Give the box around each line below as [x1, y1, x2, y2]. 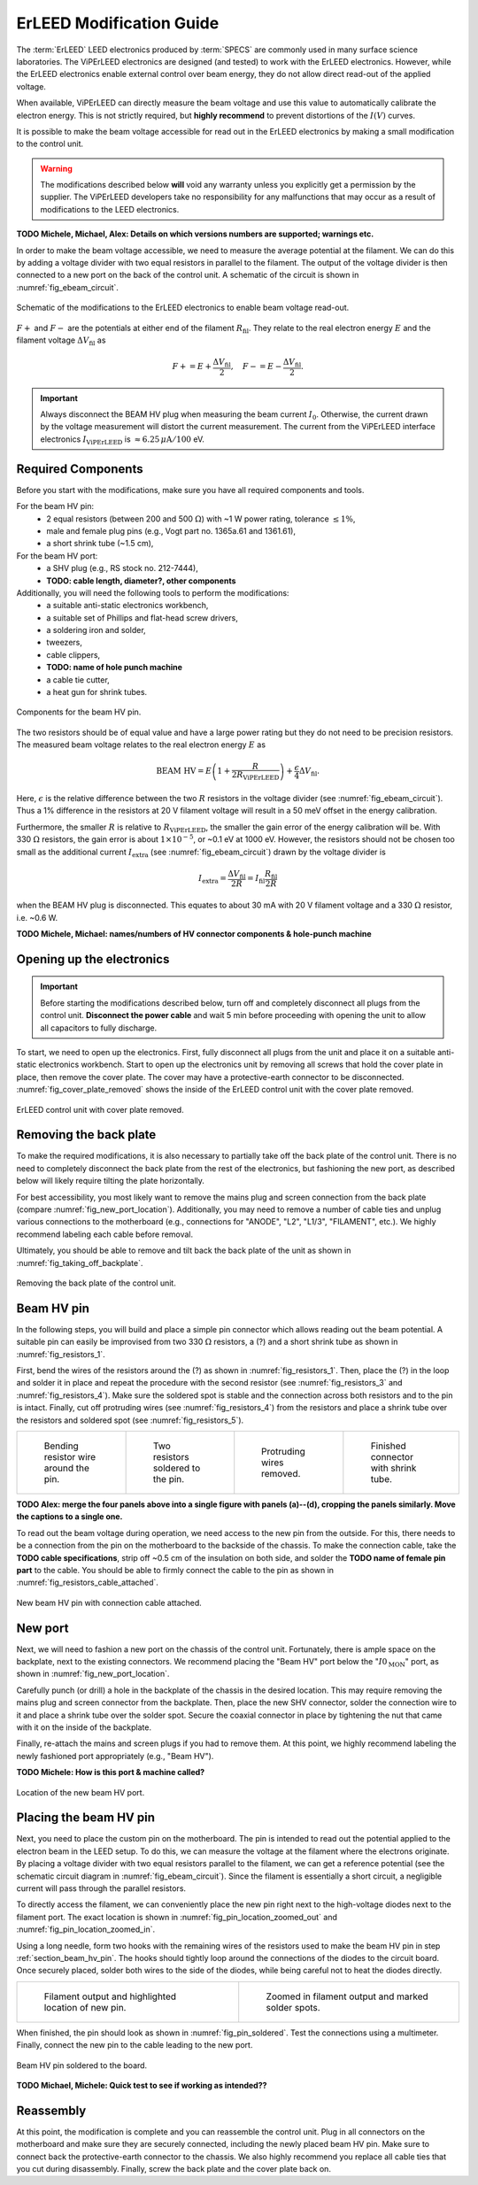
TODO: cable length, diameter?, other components [46, 575, 236, 586]
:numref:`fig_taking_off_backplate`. [16, 1257, 143, 1268]
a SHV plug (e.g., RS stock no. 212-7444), [46, 563, 198, 574]
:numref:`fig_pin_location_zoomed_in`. [16, 1924, 156, 1934]
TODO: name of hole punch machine [46, 662, 183, 673]
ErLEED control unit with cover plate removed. [16, 1104, 185, 1115]
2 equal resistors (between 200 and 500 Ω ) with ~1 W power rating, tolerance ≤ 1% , [46, 513, 356, 524]
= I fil [246, 873, 266, 885]
